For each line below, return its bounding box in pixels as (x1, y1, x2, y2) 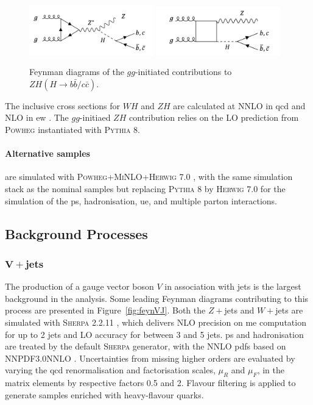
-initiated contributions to (135, 65, 232, 78)
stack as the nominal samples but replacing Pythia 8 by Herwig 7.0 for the (5, 182, 286, 195)
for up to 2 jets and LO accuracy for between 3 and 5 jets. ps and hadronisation (5, 328, 304, 340)
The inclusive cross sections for (5, 99, 121, 112)
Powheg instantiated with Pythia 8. (5, 123, 140, 136)
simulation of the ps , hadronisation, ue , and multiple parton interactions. (5, 194, 277, 207)
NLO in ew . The (5, 111, 69, 124)
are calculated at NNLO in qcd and (173, 99, 306, 112)
